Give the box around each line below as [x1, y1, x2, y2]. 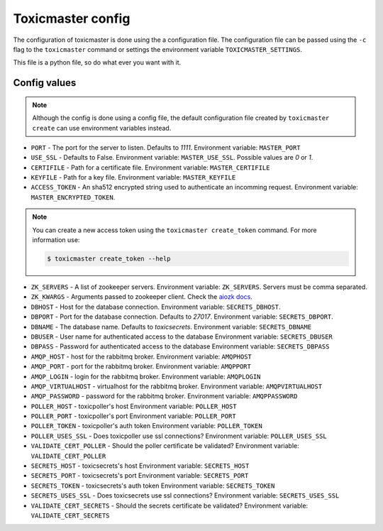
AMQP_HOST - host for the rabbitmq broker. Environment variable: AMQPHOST [30, 352, 252, 361]
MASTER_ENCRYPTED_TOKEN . [30, 192, 116, 202]
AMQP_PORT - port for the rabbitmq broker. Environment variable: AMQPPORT [30, 362, 251, 371]
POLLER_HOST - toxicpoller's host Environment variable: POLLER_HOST [30, 402, 237, 410]
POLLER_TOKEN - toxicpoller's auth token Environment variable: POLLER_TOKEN [30, 422, 262, 430]
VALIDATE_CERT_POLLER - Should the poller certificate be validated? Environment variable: [30, 442, 299, 450]
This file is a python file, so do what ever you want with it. [13, 58, 182, 67]
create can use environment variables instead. [32, 124, 172, 132]
